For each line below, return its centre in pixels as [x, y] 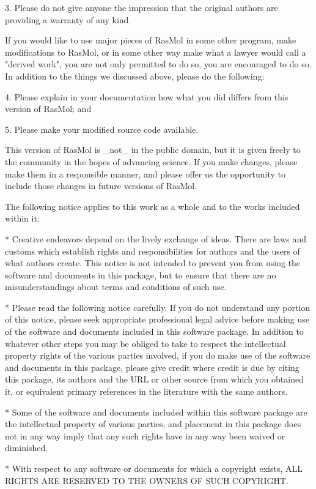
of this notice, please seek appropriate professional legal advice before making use [157, 319]
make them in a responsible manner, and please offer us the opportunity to [145, 174]
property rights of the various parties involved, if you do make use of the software [158, 355]
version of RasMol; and [48, 109]
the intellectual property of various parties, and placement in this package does [153, 424]
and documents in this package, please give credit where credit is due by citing [152, 367]
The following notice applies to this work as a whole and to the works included [152, 206]
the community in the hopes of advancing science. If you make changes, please [151, 161]
